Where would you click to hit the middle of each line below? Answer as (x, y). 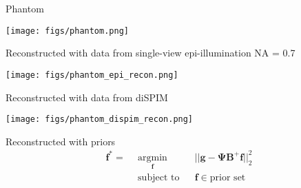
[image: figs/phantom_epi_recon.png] (92, 75)
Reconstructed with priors (61, 141)
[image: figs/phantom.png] (67, 31)
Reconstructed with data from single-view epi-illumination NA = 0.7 (150, 53)
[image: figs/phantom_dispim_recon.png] (100, 119)
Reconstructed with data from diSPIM (87, 97)
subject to (159, 178)
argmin (153, 157)
